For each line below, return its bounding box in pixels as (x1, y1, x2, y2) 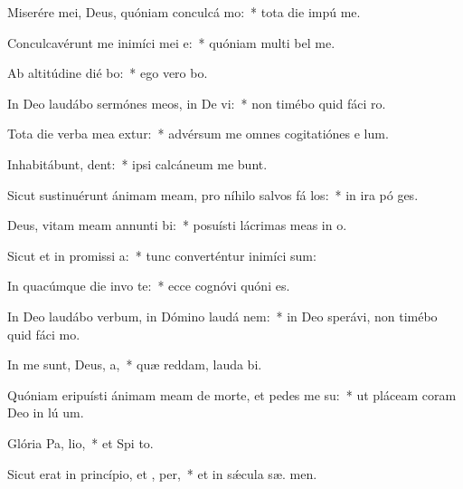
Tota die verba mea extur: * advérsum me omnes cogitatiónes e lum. (7, 124, 389, 143)
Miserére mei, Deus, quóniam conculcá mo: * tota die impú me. (7, 3, 361, 21)
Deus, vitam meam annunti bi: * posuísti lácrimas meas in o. (7, 216, 347, 235)
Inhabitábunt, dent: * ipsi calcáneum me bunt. (7, 154, 268, 173)
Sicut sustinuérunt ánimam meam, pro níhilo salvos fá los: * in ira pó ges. (7, 185, 419, 204)
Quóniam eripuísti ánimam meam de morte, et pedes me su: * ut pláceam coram (7, 385, 457, 404)
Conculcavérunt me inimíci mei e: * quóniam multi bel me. (7, 33, 335, 52)
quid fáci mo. (7, 324, 80, 343)
